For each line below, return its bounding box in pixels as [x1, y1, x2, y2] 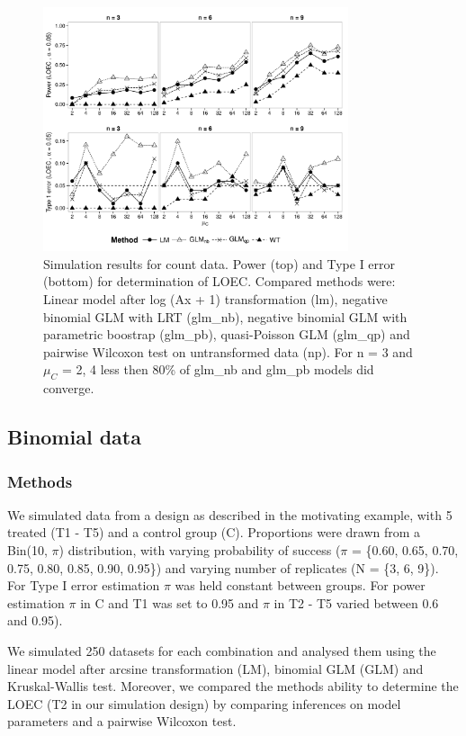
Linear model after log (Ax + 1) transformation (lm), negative [43, 290, 388, 309]
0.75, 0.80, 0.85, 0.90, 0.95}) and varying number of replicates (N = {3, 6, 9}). [7, 558, 439, 577]
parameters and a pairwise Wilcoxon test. [7, 712, 237, 731]
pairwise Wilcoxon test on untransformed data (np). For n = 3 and [43, 342, 413, 361]
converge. [43, 379, 94, 398]
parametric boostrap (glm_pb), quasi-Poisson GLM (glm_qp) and [43, 325, 410, 344]
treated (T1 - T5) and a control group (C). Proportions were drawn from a [7, 523, 421, 542]
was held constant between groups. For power [175, 576, 426, 595]
